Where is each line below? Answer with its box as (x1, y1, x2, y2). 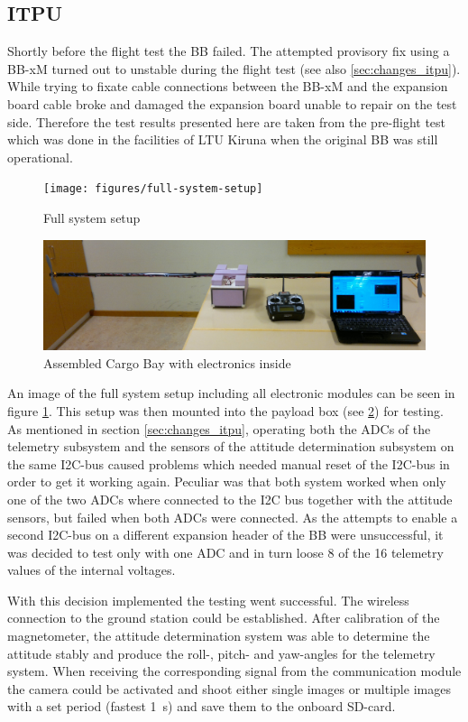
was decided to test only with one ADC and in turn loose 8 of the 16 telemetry (7, 542, 444, 561)
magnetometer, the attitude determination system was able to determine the (7, 626, 430, 645)
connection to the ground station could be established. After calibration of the (7, 608, 440, 627)
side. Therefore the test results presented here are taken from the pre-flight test (7, 112, 446, 131)
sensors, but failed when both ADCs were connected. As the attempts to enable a (7, 507, 458, 526)
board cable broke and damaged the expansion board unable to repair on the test (7, 94, 457, 113)
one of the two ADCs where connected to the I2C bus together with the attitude (7, 489, 453, 508)
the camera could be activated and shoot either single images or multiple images (7, 679, 451, 698)
